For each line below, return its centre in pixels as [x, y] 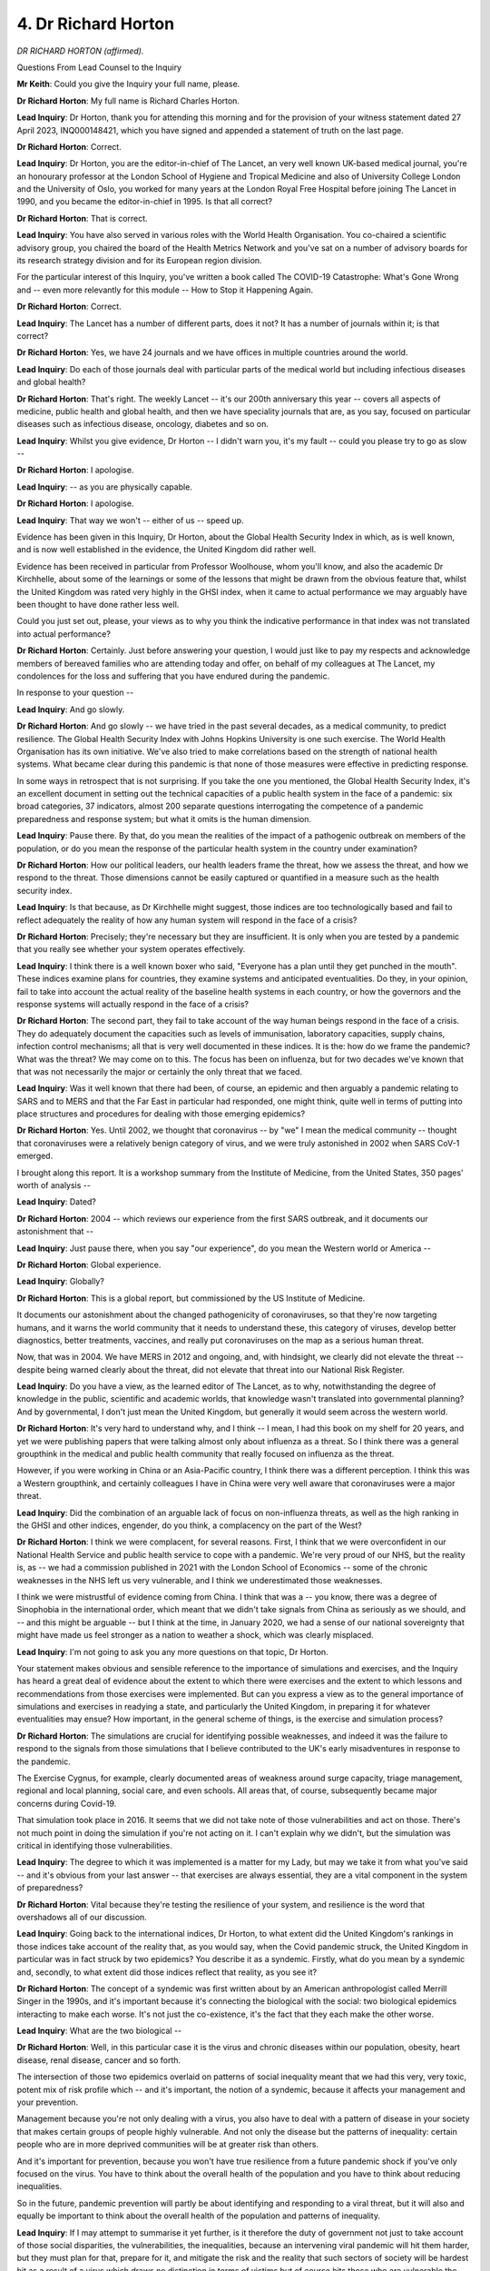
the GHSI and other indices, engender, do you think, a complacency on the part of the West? [189, 1525]
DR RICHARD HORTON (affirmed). [80, 51]
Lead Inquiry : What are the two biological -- [99, 2031]
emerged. [35, 1156]
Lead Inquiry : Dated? [57, 1202]
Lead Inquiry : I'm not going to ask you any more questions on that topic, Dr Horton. [172, 1651]
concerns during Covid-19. [67, 1803]
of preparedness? [50, 1888]
